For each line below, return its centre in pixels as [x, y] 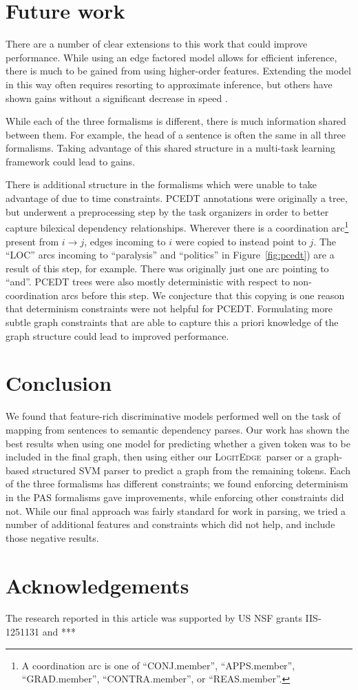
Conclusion [59, 383]
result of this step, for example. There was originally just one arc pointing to [167, 268]
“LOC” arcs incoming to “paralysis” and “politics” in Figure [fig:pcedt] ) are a [170, 255]
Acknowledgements [97, 585]
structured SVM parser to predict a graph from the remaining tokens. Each [191, 470]
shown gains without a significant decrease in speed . [117, 98]
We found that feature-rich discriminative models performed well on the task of [173, 416]
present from [32, 241]
